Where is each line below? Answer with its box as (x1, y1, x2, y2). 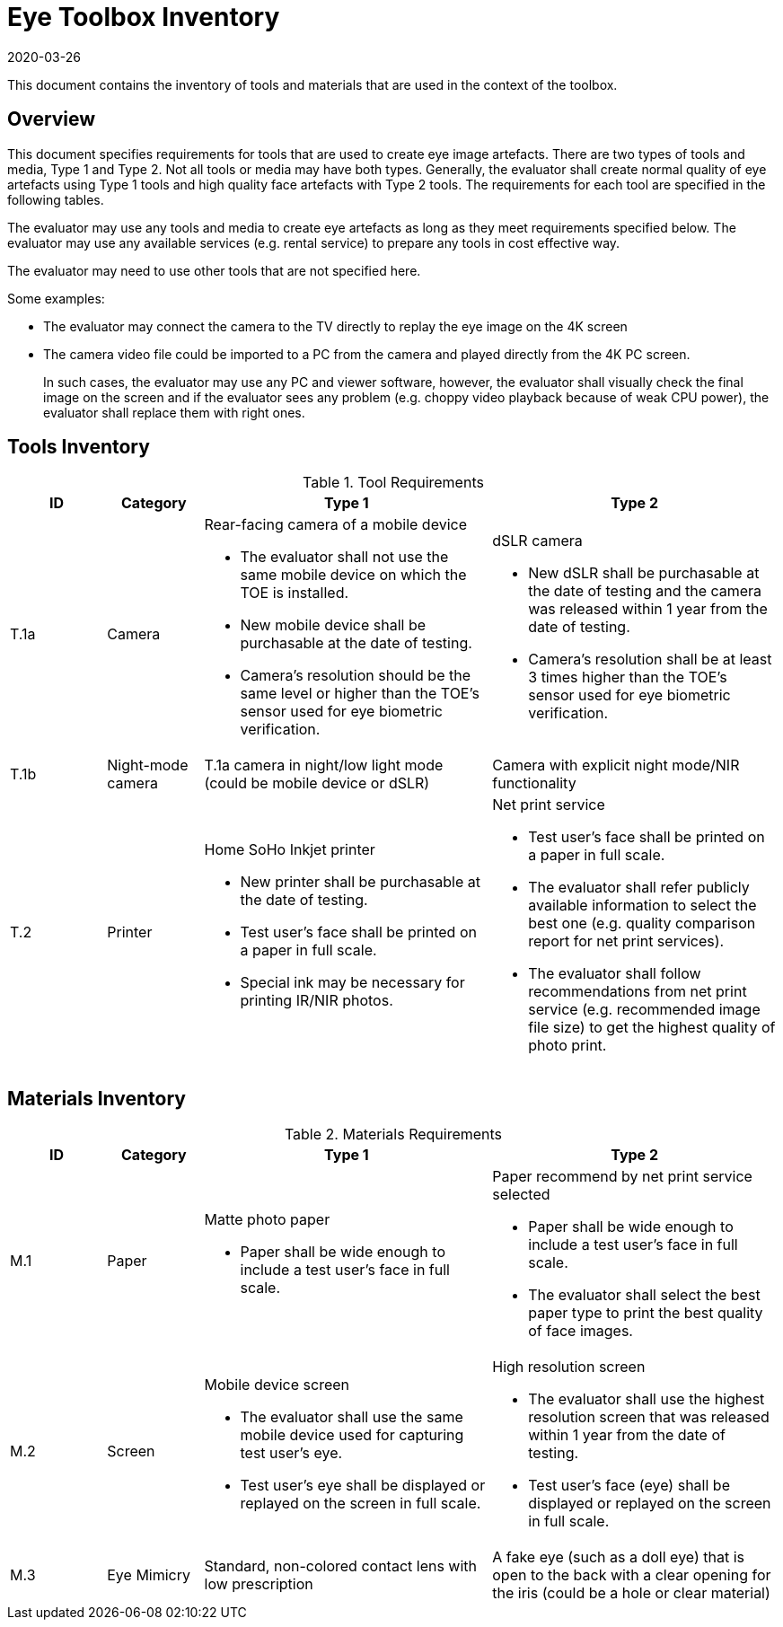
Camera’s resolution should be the (240, 666, 471, 685)
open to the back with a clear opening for (492, 1566, 771, 1585)
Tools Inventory (7, 435, 150, 459)
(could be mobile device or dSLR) (204, 774, 430, 793)
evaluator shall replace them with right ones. (43, 404, 305, 420)
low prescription (204, 1575, 313, 1594)
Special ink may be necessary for (240, 973, 465, 992)
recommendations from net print (528, 982, 747, 1001)
